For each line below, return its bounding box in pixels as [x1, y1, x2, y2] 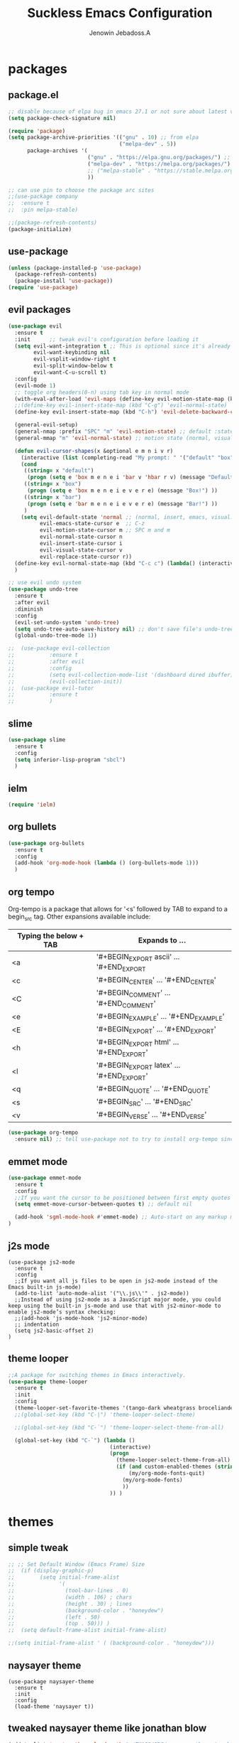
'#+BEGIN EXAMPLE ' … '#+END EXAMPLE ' [96, 1011, 225, 1022]
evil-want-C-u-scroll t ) [33, 369, 107, 376]
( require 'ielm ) [8, 801, 56, 808]
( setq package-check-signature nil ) [8, 114, 116, 122]
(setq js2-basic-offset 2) [14, 1327, 94, 1334]
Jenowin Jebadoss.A [89, 28, 151, 37]
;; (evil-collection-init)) [8, 677, 123, 685]
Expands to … [138, 935, 187, 945]
